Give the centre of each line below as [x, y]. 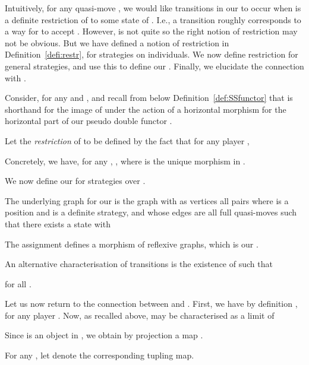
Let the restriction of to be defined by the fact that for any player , [127, 140]
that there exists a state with [58, 223]
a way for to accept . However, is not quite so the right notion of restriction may [151, 31]
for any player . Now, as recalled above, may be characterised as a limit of [140, 315]
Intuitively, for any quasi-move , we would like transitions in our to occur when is [153, 8]
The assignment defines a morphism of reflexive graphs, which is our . [132, 244]
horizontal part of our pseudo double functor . [89, 121]
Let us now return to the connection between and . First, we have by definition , [151, 304]
